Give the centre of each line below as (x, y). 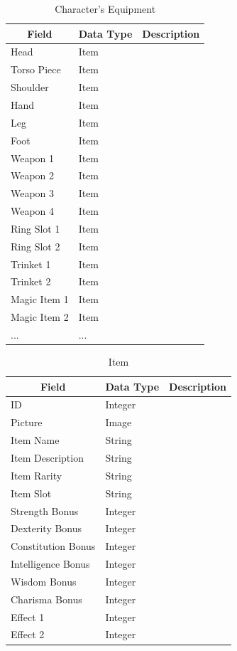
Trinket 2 (31, 281)
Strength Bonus (45, 510)
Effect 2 (28, 634)
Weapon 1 (33, 158)
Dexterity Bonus (46, 528)
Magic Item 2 (40, 317)
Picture (27, 422)
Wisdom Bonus (44, 581)
